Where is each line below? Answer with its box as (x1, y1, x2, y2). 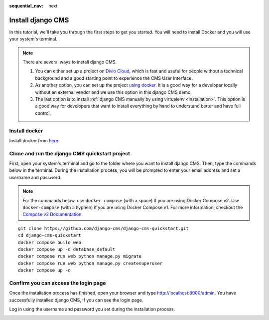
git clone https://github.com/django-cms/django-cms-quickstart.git (18, 225, 189, 231)
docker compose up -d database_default (18, 247, 116, 252)
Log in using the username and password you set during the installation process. (9, 306, 175, 312)
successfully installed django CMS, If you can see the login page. (9, 297, 143, 303)
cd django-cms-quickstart (18, 233, 82, 238)
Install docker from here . (9, 137, 60, 143)
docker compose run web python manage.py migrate (18, 254, 142, 259)
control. (35, 110, 51, 116)
